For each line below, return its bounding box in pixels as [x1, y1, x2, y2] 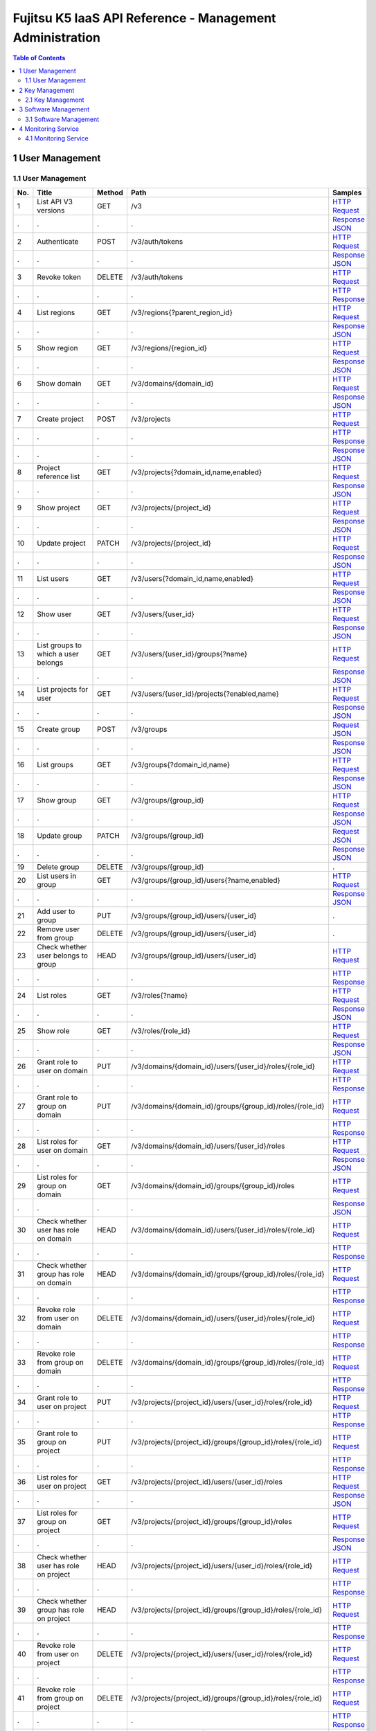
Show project [37, 503, 80, 512]
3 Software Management [19, 105, 90, 114]
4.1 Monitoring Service [25, 134, 89, 143]
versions [37, 205, 65, 215]
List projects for [37, 684, 89, 694]
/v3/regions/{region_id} [130, 343, 208, 352]
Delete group [37, 862, 80, 872]
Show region [37, 343, 79, 352]
